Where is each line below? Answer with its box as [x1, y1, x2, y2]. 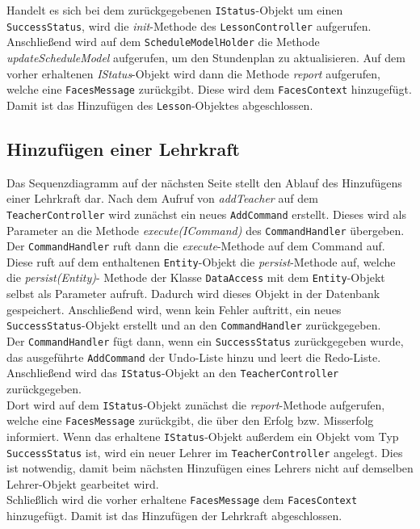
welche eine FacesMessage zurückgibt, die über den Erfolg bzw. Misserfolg [6, 412, 374, 429]
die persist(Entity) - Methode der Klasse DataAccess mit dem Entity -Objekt [6, 269, 385, 286]
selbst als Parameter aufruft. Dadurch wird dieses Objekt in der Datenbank [6, 285, 380, 302]
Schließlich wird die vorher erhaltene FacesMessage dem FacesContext [6, 491, 358, 508]
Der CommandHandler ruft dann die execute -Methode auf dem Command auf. [6, 237, 385, 254]
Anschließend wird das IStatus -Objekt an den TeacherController [6, 364, 339, 381]
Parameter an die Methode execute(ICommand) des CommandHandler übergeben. [6, 221, 405, 238]
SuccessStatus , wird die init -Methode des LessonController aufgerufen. [6, 17, 372, 34]
